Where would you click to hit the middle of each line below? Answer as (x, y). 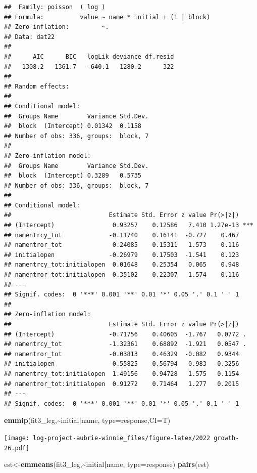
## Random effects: (37, 86)
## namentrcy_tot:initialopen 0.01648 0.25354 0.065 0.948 (122, 265)
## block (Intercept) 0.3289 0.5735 (73, 176)
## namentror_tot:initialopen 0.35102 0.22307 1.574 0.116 (122, 275)
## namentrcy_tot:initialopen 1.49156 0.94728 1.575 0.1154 (122, 374)
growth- (226, 438)
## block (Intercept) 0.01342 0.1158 (73, 126)
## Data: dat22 (30, 37)
